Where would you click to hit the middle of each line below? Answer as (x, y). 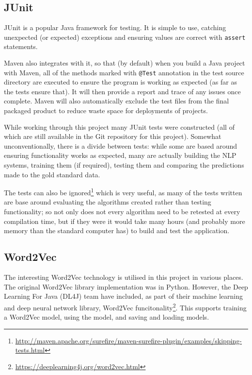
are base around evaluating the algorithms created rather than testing (108, 202)
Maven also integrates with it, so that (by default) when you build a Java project (125, 63)
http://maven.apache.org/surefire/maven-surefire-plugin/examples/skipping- (129, 340)
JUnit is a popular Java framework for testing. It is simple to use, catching (115, 27)
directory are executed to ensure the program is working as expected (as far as (120, 82)
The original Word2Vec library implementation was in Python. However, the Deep (126, 286)
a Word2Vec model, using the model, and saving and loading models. (107, 317)
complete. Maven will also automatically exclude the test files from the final (117, 101)
